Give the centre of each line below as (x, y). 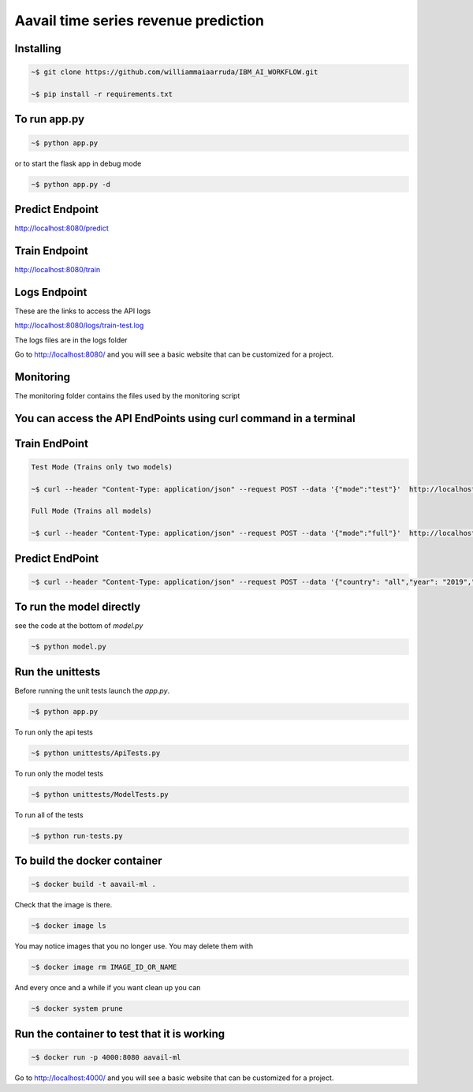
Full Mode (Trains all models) (92, 511)
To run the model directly (78, 607)
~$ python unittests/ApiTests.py (96, 753)
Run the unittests (58, 672)
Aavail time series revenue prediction (139, 21)
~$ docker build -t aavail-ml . (94, 884)
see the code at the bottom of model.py (79, 626)
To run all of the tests (49, 815)
